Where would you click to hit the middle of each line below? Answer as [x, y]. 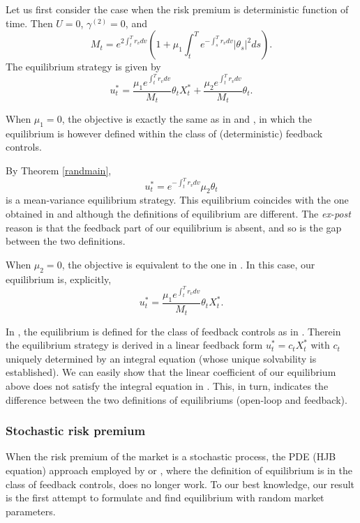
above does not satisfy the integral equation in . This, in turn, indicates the [167, 385]
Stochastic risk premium [76, 431]
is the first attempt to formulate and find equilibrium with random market [165, 498]
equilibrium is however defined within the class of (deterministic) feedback [164, 133]
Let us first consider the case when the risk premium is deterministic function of [177, 9]
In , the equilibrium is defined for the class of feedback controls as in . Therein [173, 331]
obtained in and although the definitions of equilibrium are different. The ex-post [178, 214]
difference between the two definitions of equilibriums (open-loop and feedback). [177, 399]
